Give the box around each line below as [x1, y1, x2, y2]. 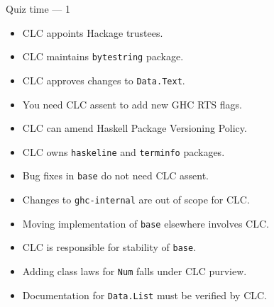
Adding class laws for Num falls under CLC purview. [22, 263, 247, 278]
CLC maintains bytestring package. [22, 49, 184, 64]
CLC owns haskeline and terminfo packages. [22, 144, 225, 159]
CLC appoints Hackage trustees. [22, 25, 163, 40]
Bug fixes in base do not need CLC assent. [22, 168, 209, 183]
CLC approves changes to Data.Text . [22, 72, 185, 87]
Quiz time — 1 [6, 1, 70, 16]
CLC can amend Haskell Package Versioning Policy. [22, 121, 247, 135]
